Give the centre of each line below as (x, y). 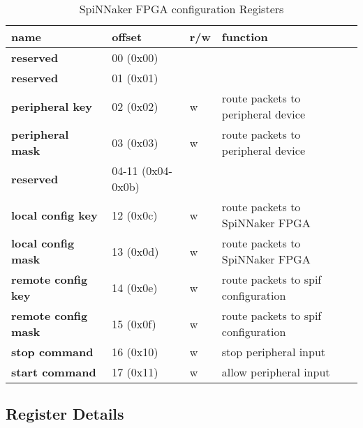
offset (127, 37)
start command (54, 372)
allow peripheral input (276, 372)
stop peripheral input (274, 352)
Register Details (65, 414)
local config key (54, 215)
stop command (52, 352)
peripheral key (52, 106)
